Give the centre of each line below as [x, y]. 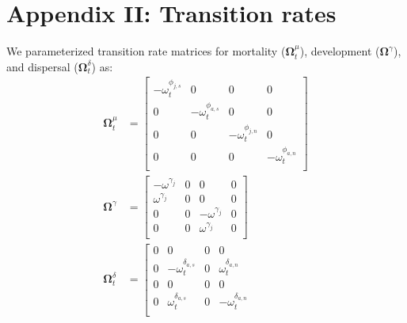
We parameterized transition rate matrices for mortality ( [146, 51]
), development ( [340, 51]
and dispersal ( [42, 66]
